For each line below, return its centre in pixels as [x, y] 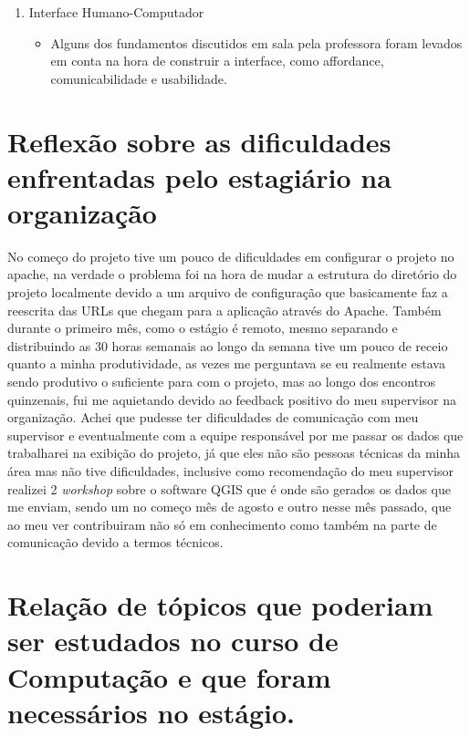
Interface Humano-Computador [116, 12]
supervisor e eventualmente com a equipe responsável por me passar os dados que [235, 435]
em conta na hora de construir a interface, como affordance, [217, 61]
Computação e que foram [169, 676]
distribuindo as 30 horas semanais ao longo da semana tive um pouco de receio [228, 345]
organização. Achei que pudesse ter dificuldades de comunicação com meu [213, 417]
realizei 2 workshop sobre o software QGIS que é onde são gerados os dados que [229, 488]
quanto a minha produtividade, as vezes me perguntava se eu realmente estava [226, 363]
